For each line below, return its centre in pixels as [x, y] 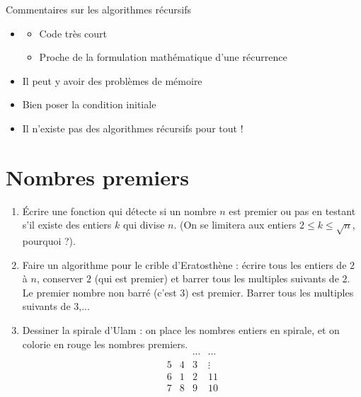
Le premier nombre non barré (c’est [99, 292]
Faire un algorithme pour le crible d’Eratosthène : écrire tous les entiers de [184, 264]
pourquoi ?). [49, 241]
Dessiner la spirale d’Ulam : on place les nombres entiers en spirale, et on [181, 330]
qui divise [144, 225]
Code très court [73, 33]
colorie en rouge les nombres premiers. [105, 344]
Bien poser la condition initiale [89, 104]
